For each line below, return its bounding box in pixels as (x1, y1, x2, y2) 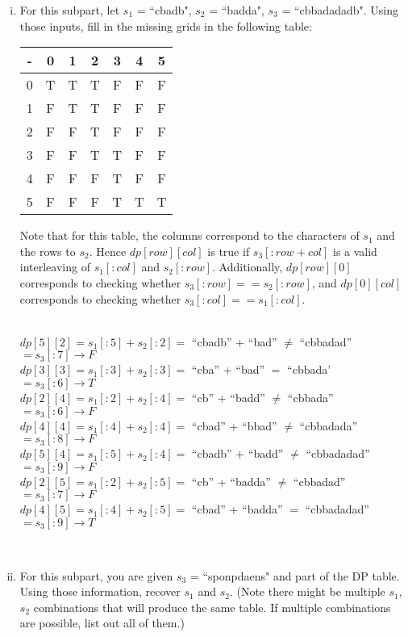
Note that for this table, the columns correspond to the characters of (19, 227, 360, 244)
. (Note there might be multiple (229, 583, 385, 600)
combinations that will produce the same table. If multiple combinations (33, 598, 391, 615)
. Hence (89, 242, 127, 259)
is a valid (332, 242, 377, 259)
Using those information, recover (19, 583, 181, 600)
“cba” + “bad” (191, 361, 265, 378)
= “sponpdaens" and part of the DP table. (189, 567, 400, 584)
